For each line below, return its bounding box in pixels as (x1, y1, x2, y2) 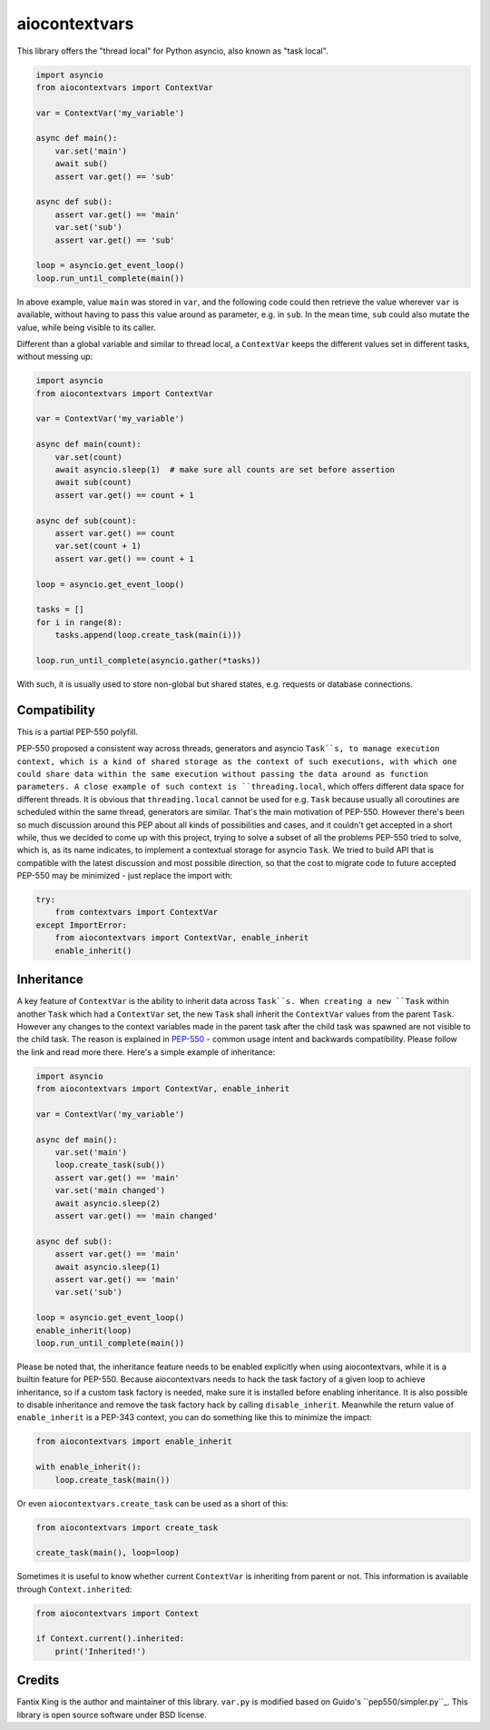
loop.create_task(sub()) (54, 1159, 166, 1170)
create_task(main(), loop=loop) (35, 1547, 181, 1558)
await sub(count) (54, 477, 132, 488)
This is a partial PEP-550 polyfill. (16, 726, 139, 737)
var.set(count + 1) (54, 541, 142, 552)
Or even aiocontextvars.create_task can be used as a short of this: (16, 1497, 289, 1508)
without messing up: (16, 351, 93, 363)
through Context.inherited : (16, 1584, 132, 1595)
